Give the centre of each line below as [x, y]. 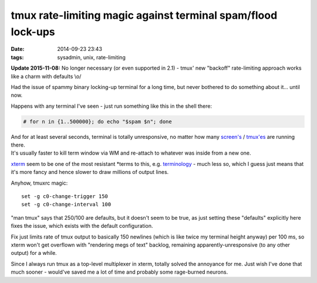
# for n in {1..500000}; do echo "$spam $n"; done [98, 121]
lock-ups [33, 32]
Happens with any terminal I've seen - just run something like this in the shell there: [112, 106]
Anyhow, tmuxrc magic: [39, 183]
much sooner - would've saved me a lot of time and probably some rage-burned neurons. [119, 272]
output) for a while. [34, 253]
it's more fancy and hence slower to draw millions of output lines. [90, 172]
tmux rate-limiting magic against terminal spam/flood [144, 15]
